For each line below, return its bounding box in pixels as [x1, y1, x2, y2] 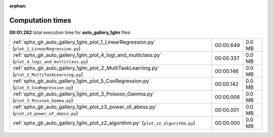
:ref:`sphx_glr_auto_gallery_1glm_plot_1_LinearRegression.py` [12, 38, 156, 45]
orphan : [9, 3, 27, 9]
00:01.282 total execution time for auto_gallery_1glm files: [9, 29, 131, 35]
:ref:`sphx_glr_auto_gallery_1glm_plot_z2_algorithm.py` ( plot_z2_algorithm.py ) [12, 119, 196, 126]
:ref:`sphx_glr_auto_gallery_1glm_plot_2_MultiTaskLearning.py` [12, 65, 160, 72]
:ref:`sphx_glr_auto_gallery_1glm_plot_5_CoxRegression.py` [12, 77, 151, 84]
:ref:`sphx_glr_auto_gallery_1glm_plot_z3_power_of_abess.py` [12, 104, 157, 111]
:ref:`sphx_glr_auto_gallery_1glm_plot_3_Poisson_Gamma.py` [12, 90, 155, 98]
